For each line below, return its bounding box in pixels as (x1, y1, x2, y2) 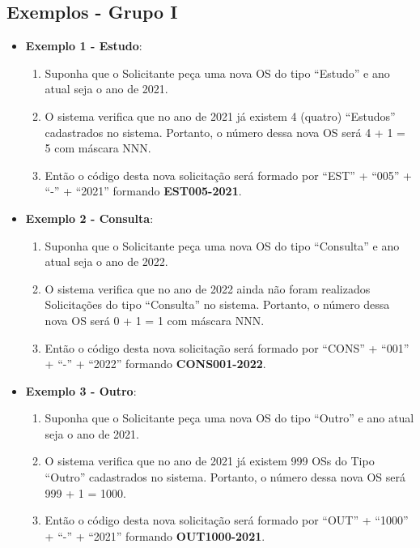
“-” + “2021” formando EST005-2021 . (45, 182, 242, 199)
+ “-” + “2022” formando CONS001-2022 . (45, 355, 266, 372)
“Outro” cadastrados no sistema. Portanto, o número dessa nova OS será (45, 469, 405, 486)
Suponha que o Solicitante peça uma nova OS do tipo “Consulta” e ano (45, 237, 400, 254)
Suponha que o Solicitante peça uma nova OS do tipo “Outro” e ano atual (45, 409, 414, 426)
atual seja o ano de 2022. (45, 253, 168, 270)
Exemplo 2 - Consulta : (25, 209, 154, 226)
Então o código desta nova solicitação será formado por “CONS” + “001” (45, 339, 409, 356)
